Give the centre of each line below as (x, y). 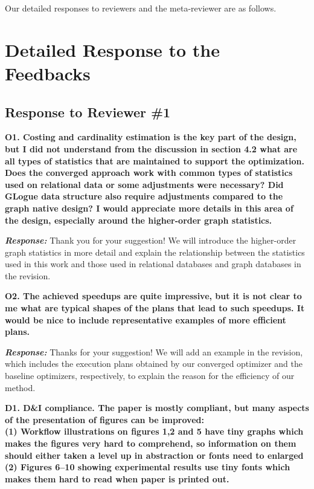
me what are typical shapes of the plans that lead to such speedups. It (155, 308)
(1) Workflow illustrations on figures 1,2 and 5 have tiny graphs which (154, 431)
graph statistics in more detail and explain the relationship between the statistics (155, 252)
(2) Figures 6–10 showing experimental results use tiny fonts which (148, 467)
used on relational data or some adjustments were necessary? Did (144, 184)
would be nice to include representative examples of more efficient (146, 319)
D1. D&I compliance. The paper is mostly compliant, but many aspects (157, 408)
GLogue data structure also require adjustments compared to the (144, 196)
